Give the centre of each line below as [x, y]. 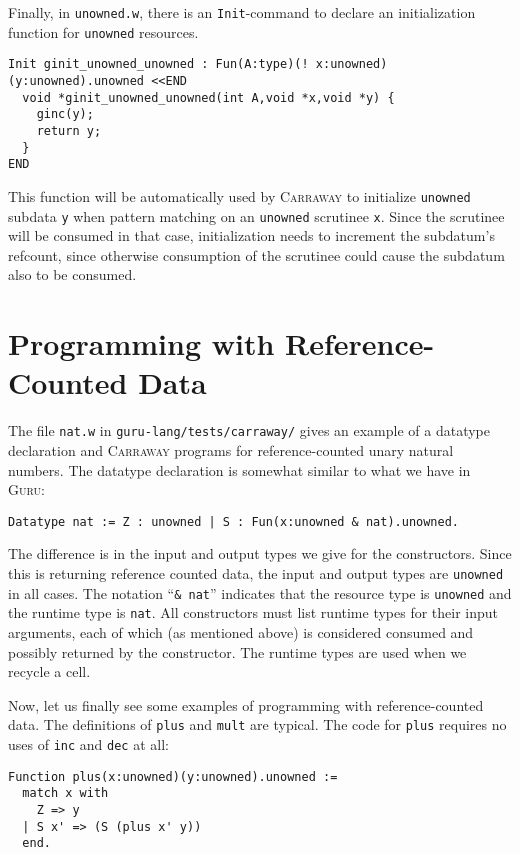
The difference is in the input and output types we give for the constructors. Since [260, 553]
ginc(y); [65, 114]
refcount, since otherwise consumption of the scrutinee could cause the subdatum [256, 254]
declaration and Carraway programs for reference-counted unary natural [231, 449]
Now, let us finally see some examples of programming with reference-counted [246, 704]
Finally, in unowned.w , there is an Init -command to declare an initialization [242, 12]
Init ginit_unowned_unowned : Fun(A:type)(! [158, 64]
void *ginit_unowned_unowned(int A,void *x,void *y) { [208, 97]
